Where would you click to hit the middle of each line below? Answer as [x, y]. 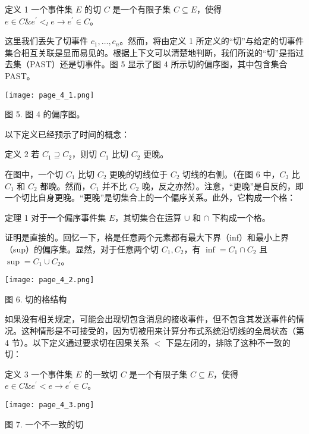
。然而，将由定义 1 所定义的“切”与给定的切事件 [212, 41]
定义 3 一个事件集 [39, 374]
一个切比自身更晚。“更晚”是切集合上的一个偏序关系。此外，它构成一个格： [150, 197]
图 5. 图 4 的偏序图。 [45, 114]
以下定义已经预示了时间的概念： [67, 134]
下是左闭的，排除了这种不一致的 [228, 342]
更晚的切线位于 [139, 174]
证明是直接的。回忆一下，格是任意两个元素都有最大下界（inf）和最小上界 [147, 237]
